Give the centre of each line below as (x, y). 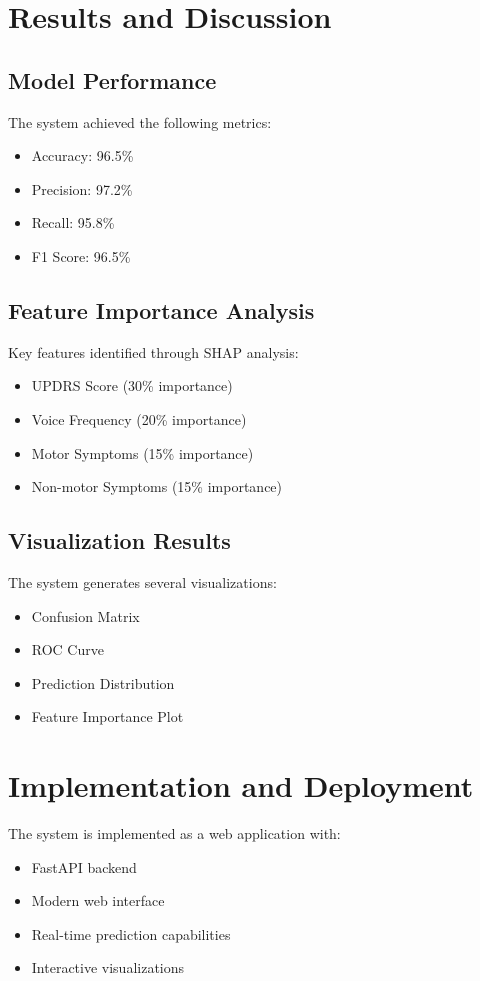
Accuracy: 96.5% (82, 155)
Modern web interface (98, 900)
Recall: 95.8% (73, 222)
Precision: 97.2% (82, 188)
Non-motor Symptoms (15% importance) (157, 486)
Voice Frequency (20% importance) (139, 418)
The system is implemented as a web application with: (174, 833)
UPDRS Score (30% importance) (132, 385)
